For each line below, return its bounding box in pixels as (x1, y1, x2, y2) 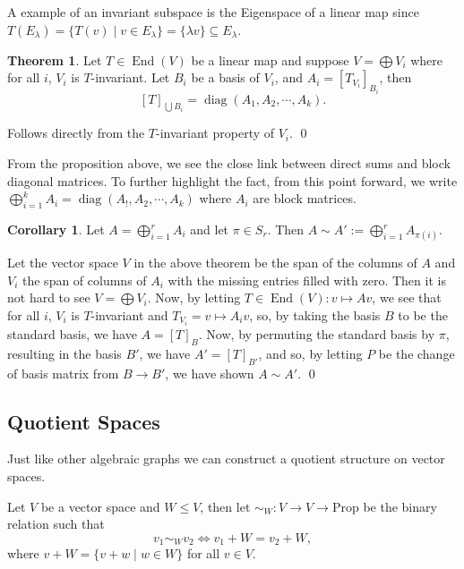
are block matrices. (253, 189, 357, 208)
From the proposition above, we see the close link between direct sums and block (7, 154, 451, 173)
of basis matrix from (7, 363, 119, 382)
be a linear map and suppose (191, 50, 349, 69)
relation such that (7, 514, 105, 533)
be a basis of (191, 68, 260, 87)
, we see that (372, 288, 442, 307)
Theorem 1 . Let (7, 50, 102, 69)
